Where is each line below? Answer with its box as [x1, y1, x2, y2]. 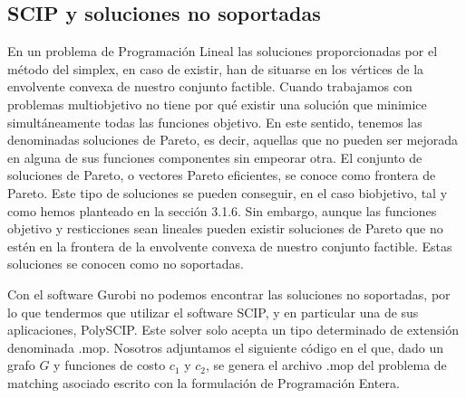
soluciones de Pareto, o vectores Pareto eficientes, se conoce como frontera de [7, 166, 436, 185]
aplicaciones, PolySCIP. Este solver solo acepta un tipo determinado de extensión [7, 320, 460, 339]
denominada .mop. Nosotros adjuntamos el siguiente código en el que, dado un [7, 337, 444, 356]
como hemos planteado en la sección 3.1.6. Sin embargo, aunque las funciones [7, 201, 437, 220]
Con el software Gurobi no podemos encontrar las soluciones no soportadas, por [7, 284, 451, 303]
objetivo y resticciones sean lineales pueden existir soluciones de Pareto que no [7, 219, 443, 238]
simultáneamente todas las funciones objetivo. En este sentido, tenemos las [7, 112, 422, 131]
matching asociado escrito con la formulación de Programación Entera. [7, 373, 400, 392]
